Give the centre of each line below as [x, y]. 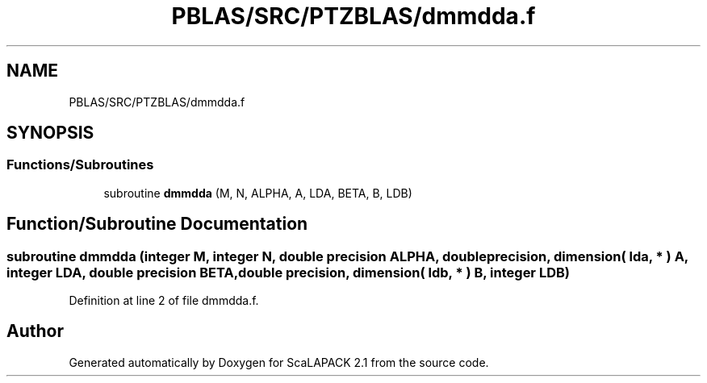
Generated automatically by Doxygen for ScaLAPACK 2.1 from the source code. [279, 362]
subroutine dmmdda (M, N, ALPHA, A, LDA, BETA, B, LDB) [258, 193]
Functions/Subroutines [80, 165]
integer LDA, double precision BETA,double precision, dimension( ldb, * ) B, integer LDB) [288, 272]
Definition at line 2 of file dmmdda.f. [164, 301]
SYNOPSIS [50, 133]
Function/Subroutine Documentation [157, 224]
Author [35, 331]
